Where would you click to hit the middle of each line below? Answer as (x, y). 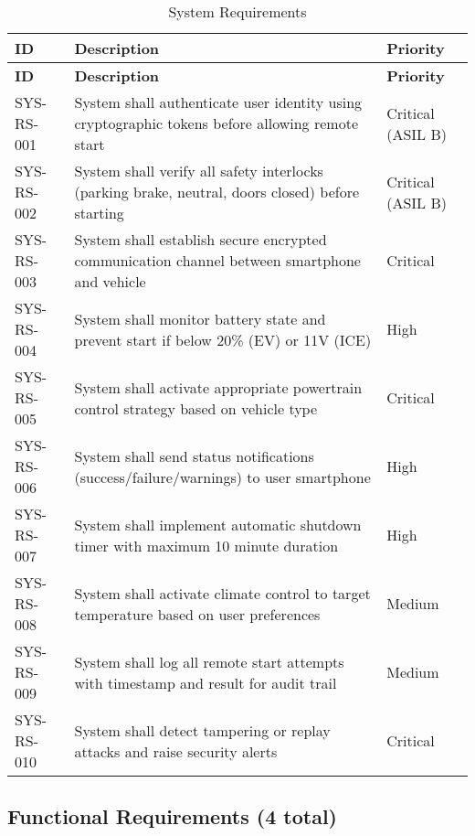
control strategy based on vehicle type (196, 408)
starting (99, 213)
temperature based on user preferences (197, 614)
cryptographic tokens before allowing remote (216, 123)
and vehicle (110, 281)
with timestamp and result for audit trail (206, 682)
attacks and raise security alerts (176, 751)
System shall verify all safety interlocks (199, 171)
